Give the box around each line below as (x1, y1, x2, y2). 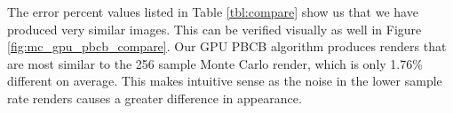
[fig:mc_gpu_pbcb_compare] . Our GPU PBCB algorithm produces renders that (7, 37, 447, 56)
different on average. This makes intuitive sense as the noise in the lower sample (7, 72, 442, 90)
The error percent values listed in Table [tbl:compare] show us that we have (7, 3, 418, 20)
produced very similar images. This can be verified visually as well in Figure (7, 19, 422, 38)
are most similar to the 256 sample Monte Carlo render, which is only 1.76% (7, 54, 423, 72)
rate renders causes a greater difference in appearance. (7, 88, 302, 107)
